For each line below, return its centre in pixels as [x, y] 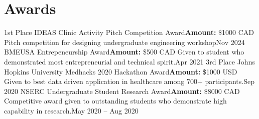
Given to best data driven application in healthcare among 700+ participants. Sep [129, 81]
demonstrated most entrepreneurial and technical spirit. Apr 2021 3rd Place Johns [129, 61]
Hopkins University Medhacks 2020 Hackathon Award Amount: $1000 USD [121, 71]
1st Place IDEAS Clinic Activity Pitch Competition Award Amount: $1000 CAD [129, 32]
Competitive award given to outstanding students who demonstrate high [115, 101]
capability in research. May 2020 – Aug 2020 [71, 110]
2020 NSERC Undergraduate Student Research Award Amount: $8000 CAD [122, 91]
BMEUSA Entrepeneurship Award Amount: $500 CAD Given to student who [124, 52]
